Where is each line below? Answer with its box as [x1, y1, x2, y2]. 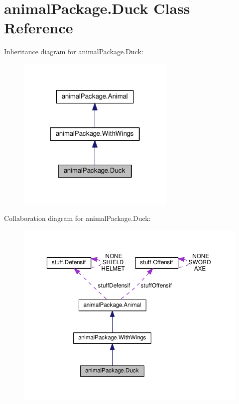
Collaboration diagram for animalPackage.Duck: [4, 213, 151, 223]
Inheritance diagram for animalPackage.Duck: [4, 46, 143, 57]
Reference [4, 17, 73, 38]
